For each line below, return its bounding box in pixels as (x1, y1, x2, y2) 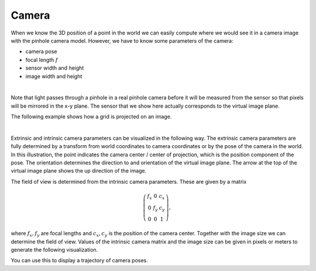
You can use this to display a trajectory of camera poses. (11, 257, 149, 264)
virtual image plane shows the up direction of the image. (11, 167, 147, 174)
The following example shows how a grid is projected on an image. (11, 113, 172, 120)
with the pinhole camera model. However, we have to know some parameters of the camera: (11, 37, 233, 44)
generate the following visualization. (11, 246, 98, 253)
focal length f (25, 56, 58, 63)
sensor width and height (25, 64, 84, 71)
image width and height (25, 73, 83, 80)
